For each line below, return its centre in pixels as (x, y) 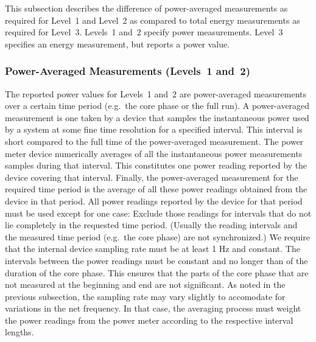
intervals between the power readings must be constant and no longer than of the (156, 260)
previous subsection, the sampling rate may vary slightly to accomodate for (145, 296)
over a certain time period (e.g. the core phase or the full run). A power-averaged (157, 106)
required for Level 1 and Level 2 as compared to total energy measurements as (153, 20)
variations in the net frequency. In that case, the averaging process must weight (153, 308)
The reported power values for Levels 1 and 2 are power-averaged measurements (156, 93)
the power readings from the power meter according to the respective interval (149, 320)
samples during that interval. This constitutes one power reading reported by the (156, 165)
